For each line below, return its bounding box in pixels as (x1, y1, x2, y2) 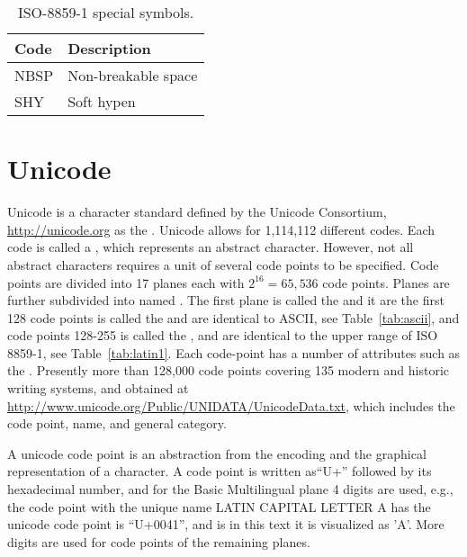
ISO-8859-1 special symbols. (17, 2, 194, 22)
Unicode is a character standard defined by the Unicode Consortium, (7, 202, 387, 221)
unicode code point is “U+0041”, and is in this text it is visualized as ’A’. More (7, 515, 445, 534)
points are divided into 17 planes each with (7, 273, 245, 292)
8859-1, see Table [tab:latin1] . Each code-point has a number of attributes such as (7, 343, 461, 362)
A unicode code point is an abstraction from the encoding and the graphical (7, 444, 427, 463)
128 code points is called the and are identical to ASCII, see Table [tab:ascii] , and (7, 308, 460, 327)
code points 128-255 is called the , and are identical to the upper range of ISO (7, 326, 438, 345)
